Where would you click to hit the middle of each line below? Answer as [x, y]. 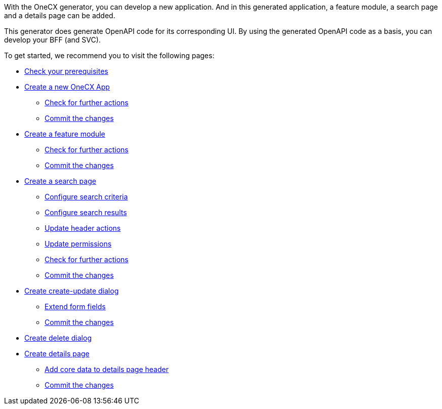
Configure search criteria [86, 197]
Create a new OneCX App [67, 87]
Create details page [57, 354]
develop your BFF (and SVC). [52, 40]
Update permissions [78, 244]
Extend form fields [75, 306]
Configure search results [86, 212]
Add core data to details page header [107, 369]
